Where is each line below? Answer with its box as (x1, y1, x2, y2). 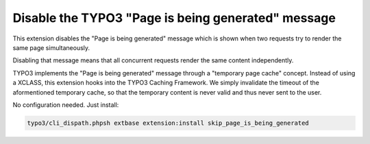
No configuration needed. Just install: (12, 100, 119, 109)
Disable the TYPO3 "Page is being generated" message (12, 10, 336, 25)
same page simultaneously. (12, 43, 90, 51)
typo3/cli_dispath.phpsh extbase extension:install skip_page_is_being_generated (27, 119, 310, 127)
